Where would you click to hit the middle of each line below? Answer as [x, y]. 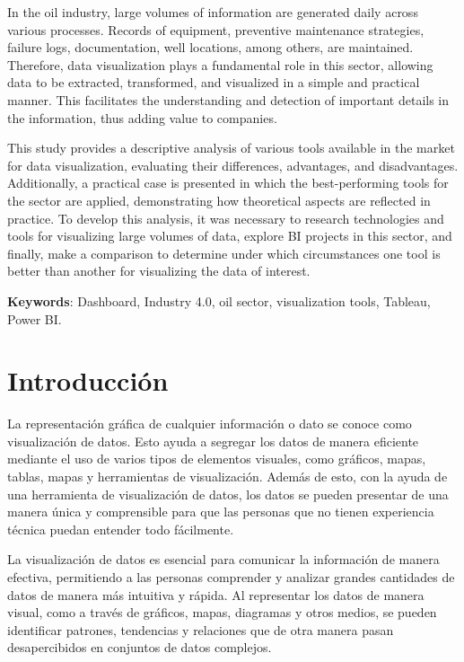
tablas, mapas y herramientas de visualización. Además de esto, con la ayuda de [228, 476]
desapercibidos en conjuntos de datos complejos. [140, 647]
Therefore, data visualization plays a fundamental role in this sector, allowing [220, 64]
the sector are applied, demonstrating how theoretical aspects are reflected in [219, 200]
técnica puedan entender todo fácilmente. [121, 529]
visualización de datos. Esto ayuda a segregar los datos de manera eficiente [213, 441]
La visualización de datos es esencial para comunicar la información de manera [223, 559]
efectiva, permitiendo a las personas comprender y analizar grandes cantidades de [231, 576]
